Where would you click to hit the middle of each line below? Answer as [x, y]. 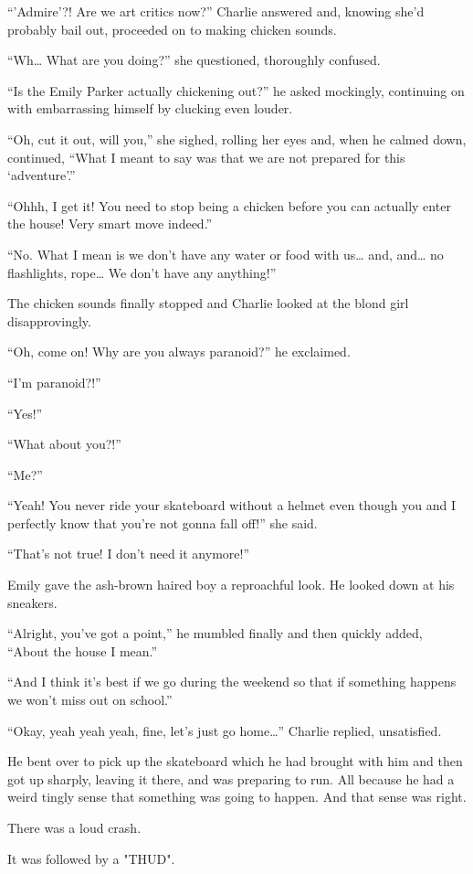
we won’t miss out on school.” [90, 700]
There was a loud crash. [74, 827]
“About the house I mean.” [83, 650]
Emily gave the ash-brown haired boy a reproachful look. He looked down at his [231, 585]
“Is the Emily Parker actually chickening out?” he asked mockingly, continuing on [236, 90]
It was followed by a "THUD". [91, 858]
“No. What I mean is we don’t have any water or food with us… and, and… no [226, 254]
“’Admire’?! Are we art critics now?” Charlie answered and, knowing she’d [216, 11]
